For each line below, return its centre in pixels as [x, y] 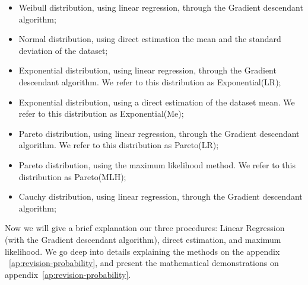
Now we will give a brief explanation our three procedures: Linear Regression [145, 228]
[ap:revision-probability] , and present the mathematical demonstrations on [144, 263]
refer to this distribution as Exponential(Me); [101, 113]
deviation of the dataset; [63, 50]
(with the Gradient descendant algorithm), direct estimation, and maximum [143, 239]
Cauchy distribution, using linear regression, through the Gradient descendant [161, 196]
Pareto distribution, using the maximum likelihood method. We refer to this [157, 164]
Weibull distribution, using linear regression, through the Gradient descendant [161, 7]
